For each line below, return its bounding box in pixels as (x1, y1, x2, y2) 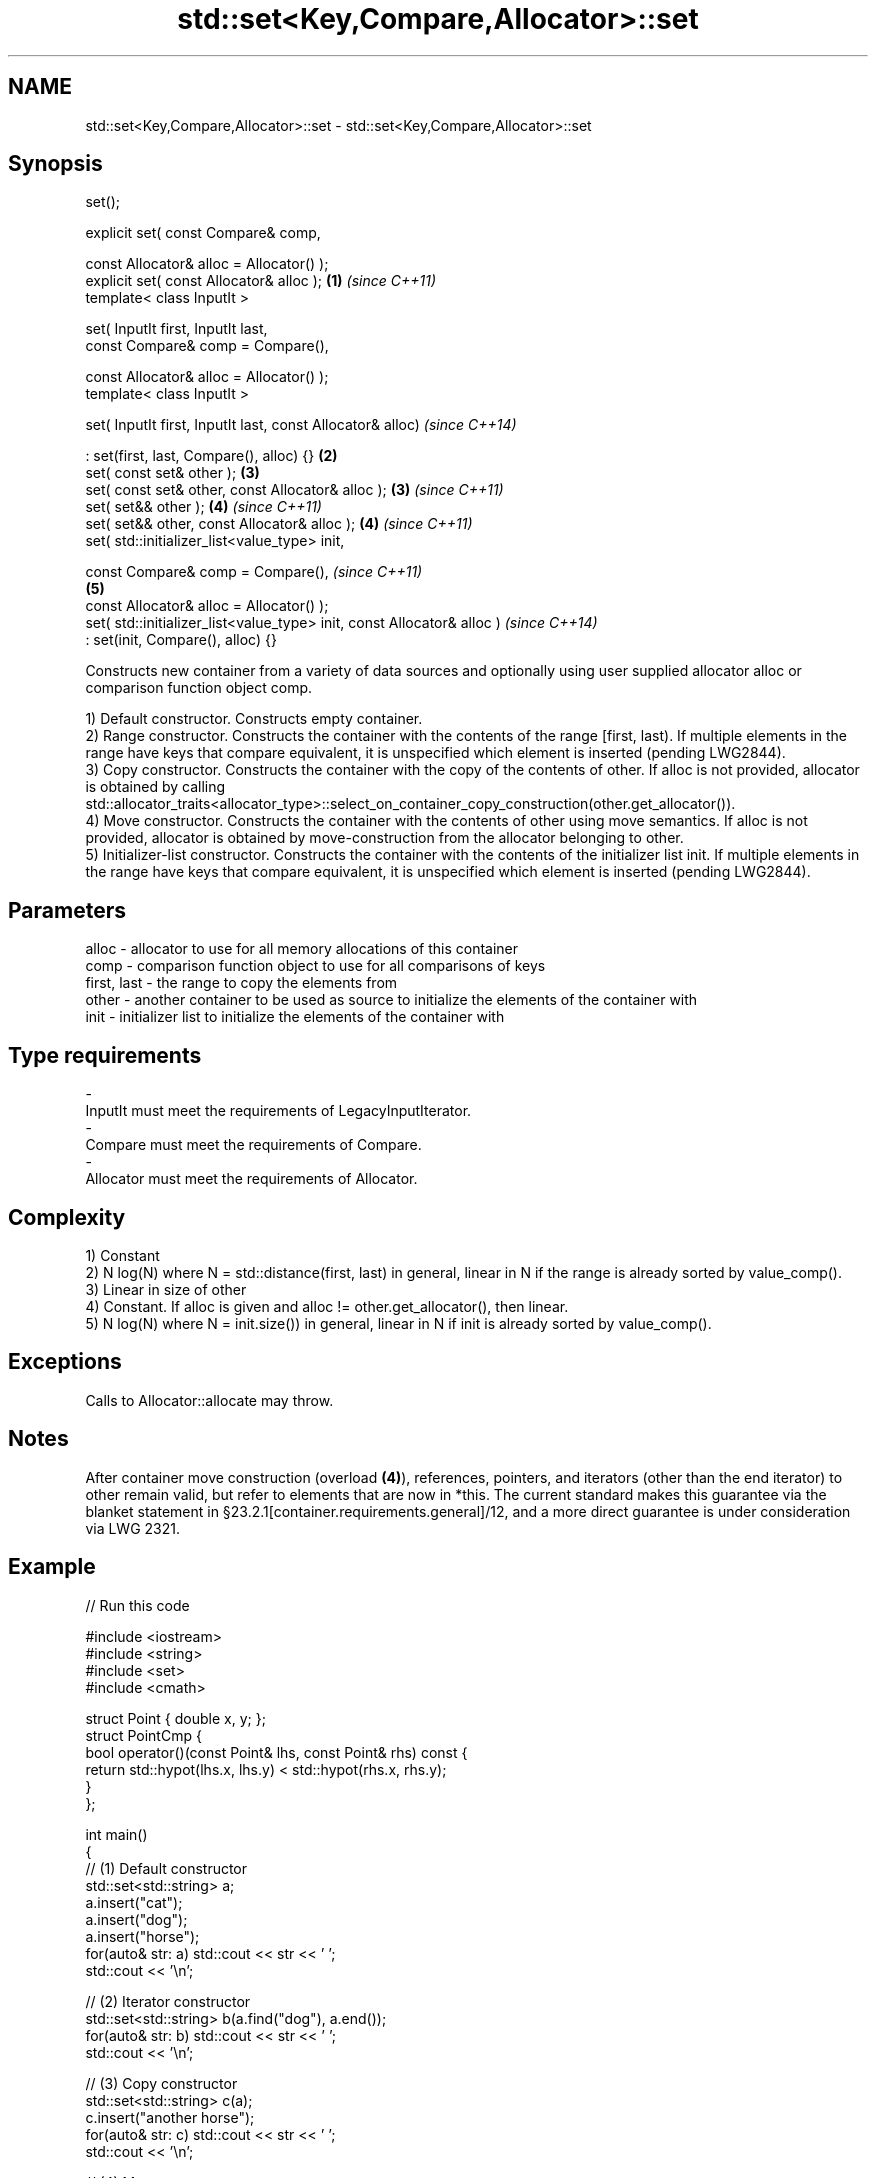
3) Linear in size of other (85, 1280, 247, 1298)
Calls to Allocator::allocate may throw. (85, 1391, 334, 1409)
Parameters (8, 897, 126, 923)
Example (8, 1554, 96, 1580)
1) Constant (85, 1246, 160, 1264)
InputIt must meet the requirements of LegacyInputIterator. (85, 1102, 472, 1120)
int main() (85, 1825, 148, 1843)
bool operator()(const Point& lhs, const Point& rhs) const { (85, 1743, 468, 1761)
